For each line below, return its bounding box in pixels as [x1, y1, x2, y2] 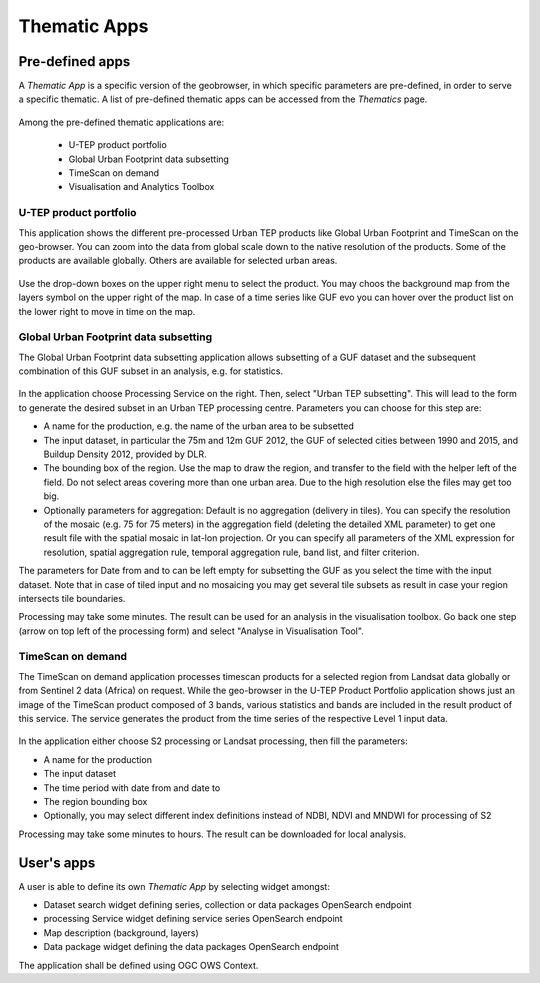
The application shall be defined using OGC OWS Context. [18, 959, 259, 971]
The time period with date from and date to [43, 781, 221, 794]
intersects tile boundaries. [18, 592, 126, 604]
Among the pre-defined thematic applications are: [18, 116, 225, 128]
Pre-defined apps [18, 53, 131, 70]
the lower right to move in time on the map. [18, 305, 196, 317]
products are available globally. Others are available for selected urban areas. [18, 255, 338, 267]
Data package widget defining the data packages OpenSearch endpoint [43, 941, 340, 953]
